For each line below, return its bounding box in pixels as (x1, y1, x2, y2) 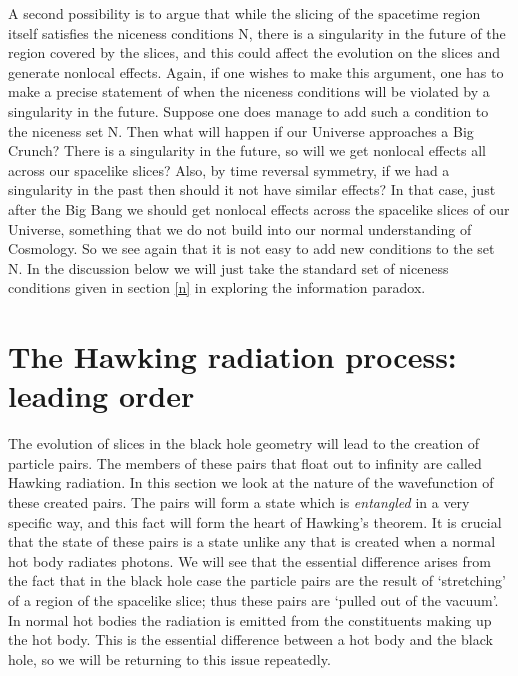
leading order (8, 375, 195, 416)
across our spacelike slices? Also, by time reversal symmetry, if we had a (8, 159, 450, 180)
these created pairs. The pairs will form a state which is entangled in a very (8, 492, 470, 512)
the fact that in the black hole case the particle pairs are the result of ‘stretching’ (8, 570, 506, 591)
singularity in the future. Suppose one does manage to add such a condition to (8, 100, 489, 121)
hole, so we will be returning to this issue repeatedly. (8, 648, 331, 669)
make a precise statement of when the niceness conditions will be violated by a (8, 81, 490, 102)
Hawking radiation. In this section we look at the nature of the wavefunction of (8, 472, 494, 493)
